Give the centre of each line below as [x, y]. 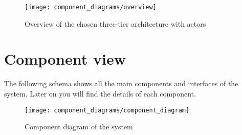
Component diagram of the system [79, 127]
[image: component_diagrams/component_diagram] [107, 110]
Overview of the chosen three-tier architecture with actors [115, 23]
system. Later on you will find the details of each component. [100, 93]
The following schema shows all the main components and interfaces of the [121, 83]
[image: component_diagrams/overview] [91, 7]
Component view [65, 59]
